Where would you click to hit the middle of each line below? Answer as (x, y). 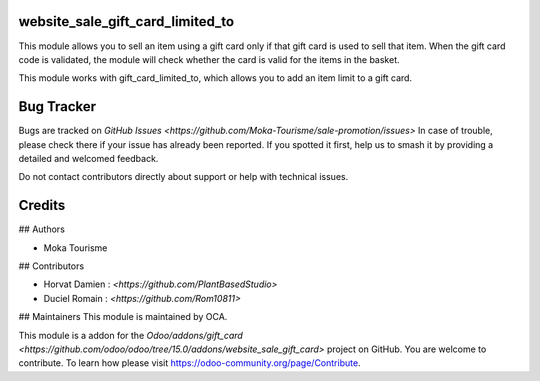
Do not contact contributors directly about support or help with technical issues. (183, 177)
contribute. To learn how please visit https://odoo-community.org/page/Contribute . (189, 363)
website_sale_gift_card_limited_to (126, 21)
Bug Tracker (57, 106)
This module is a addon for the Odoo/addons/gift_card (131, 335)
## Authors (41, 229)
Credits (42, 205)
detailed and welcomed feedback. (88, 158)
